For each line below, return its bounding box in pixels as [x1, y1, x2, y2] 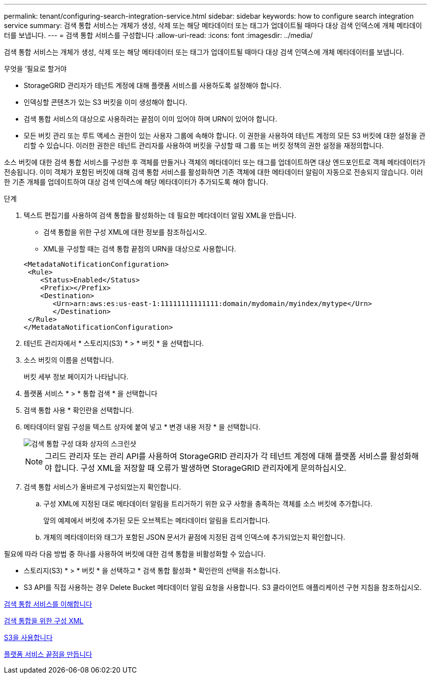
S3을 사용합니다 [4, 633, 53, 642]
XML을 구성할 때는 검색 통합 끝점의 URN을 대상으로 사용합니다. [43, 245, 236, 253]
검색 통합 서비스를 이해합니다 [4, 600, 92, 608]
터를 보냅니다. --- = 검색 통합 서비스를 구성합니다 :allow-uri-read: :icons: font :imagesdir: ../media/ [4, 31, 313, 39]
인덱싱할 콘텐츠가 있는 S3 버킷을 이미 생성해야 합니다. [24, 98, 187, 106]
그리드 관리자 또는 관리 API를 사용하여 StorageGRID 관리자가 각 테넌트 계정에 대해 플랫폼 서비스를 [45, 451, 388, 461]
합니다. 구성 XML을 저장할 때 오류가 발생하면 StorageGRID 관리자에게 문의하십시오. [54, 463, 346, 473]
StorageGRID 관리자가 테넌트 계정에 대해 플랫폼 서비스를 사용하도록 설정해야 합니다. [24, 81, 281, 90]
